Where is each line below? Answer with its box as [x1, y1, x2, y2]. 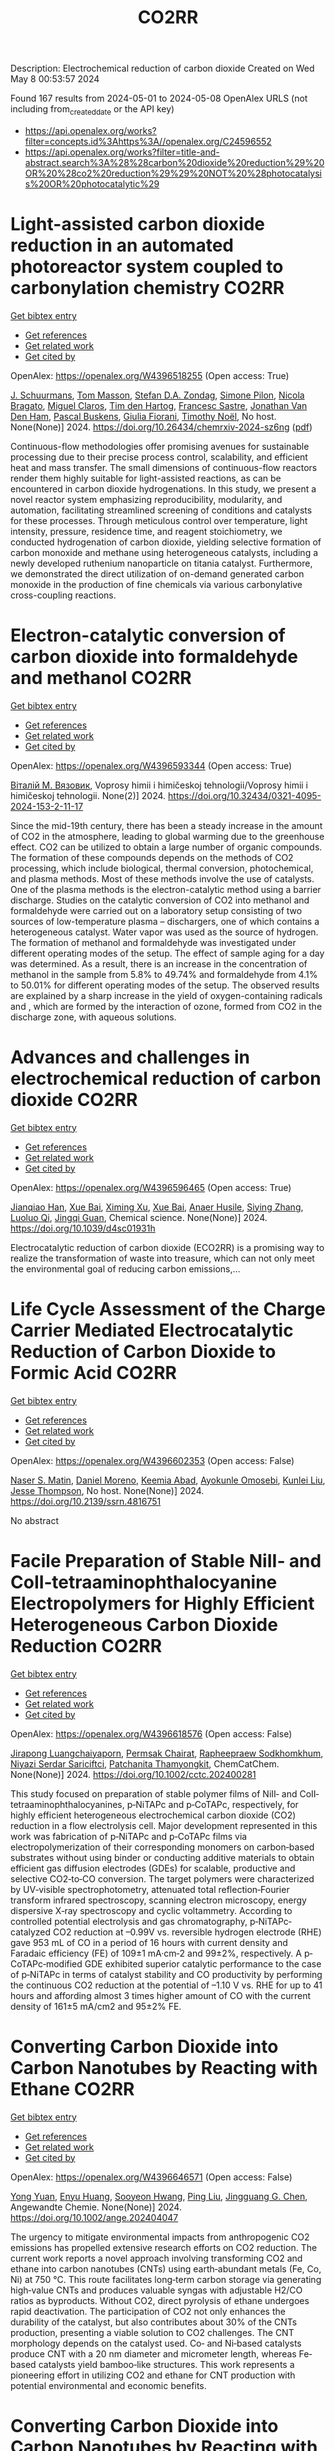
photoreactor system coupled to [10, 256, 284, 278]
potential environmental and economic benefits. [10, 2379, 207, 2391]
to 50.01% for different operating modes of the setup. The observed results [10, 979, 320, 991]
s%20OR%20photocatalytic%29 [24, 177, 160, 190]
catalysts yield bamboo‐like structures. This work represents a [38, 2358, 295, 2370]
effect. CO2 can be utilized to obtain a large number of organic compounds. [10, 841, 323, 853]
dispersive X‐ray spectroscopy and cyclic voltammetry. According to [10, 1904, 293, 1916]
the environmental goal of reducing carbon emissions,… [10, 1262, 241, 1275]
